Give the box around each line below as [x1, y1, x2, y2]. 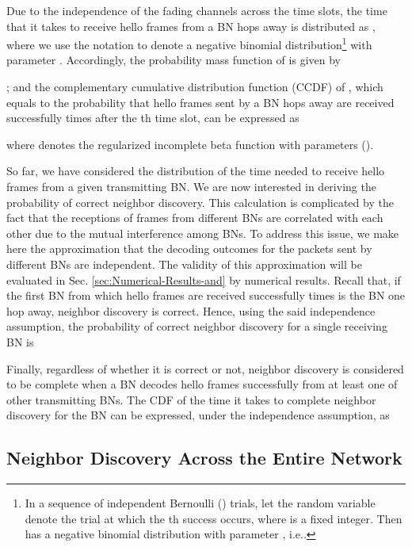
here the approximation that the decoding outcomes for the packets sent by [6, 240, 372, 257]
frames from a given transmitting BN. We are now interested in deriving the [6, 178, 376, 194]
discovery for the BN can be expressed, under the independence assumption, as [6, 407, 390, 423]
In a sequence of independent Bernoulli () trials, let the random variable [25, 495, 376, 511]
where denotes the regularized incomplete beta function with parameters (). [6, 136, 374, 152]
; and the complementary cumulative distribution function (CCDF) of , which [6, 78, 383, 95]
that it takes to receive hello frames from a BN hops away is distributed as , [6, 17, 376, 34]
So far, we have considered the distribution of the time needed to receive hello [6, 163, 385, 179]
